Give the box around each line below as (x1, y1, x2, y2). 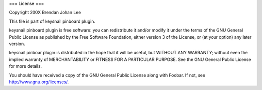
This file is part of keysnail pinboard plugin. (9, 18, 96, 24)
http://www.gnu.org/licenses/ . (9, 79, 69, 85)
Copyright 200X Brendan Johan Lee (9, 10, 81, 15)
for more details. (9, 63, 42, 69)
